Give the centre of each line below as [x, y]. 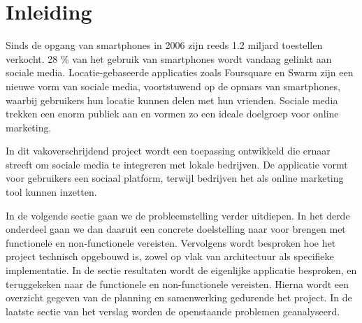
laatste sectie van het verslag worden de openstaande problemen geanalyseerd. [173, 311]
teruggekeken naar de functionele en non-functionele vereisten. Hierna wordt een [178, 283]
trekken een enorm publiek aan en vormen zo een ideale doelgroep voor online [172, 114]
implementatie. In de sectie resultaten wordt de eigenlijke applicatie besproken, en [181, 270]
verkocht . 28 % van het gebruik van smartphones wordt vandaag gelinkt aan [169, 58]
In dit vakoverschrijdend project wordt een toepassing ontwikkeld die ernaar [168, 151]
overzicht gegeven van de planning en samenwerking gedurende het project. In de [179, 297]
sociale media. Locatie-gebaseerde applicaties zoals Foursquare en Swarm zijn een [180, 72]
